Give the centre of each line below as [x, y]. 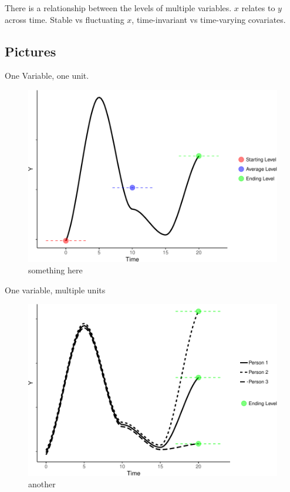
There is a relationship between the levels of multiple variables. [118, 8]
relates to [258, 8]
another [42, 484]
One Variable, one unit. [47, 76]
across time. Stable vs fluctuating [65, 19]
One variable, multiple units [55, 289]
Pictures [31, 51]
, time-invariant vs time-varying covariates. [209, 19]
